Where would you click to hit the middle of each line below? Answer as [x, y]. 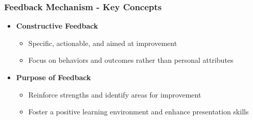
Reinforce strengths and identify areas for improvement [115, 94]
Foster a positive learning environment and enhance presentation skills [139, 112]
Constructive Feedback [57, 26]
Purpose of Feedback [53, 77]
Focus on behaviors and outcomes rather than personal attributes [131, 60]
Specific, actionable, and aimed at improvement [103, 43]
